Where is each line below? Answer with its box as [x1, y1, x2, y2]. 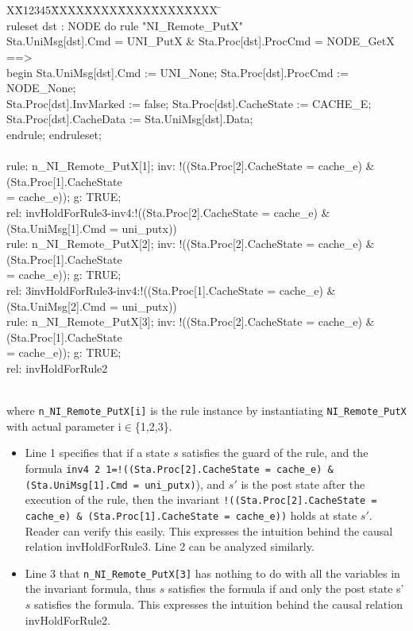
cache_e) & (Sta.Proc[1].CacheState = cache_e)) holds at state [25, 506, 357, 523]
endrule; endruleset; [6, 126, 102, 142]
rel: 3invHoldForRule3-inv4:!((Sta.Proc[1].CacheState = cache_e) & [6, 281, 336, 298]
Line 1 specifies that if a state [25, 444, 170, 461]
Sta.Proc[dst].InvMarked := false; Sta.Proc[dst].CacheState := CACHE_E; [6, 95, 372, 111]
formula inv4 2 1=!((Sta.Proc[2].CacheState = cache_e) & [25, 459, 334, 476]
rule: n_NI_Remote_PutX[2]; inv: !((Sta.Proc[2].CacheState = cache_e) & [6, 235, 375, 252]
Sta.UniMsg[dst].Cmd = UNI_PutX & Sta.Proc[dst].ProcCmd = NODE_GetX [6, 33, 395, 49]
